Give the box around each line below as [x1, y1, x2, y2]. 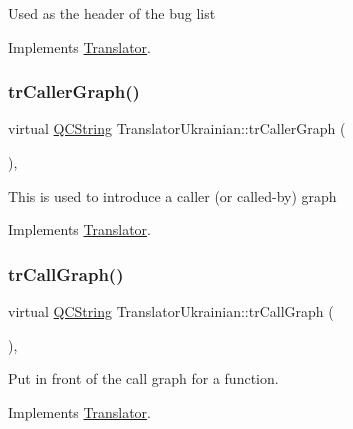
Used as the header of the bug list [8, 3, 216, 23]
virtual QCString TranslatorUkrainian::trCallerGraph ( [8, 118, 346, 139]
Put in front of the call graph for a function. [8, 368, 279, 389]
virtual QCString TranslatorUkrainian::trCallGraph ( [8, 301, 334, 321]
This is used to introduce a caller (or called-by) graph [8, 185, 337, 206]
